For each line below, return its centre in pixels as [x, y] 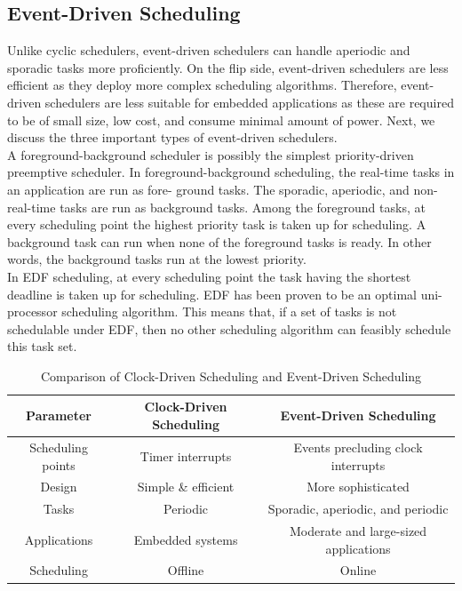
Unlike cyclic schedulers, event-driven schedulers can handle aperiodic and [209, 50]
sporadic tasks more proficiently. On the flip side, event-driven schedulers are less [228, 67]
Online [358, 570]
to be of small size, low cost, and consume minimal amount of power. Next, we [221, 120]
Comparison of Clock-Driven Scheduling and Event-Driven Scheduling [231, 375]
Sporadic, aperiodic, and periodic [358, 509]
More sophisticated [358, 487]
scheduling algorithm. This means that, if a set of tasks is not [229, 311]
